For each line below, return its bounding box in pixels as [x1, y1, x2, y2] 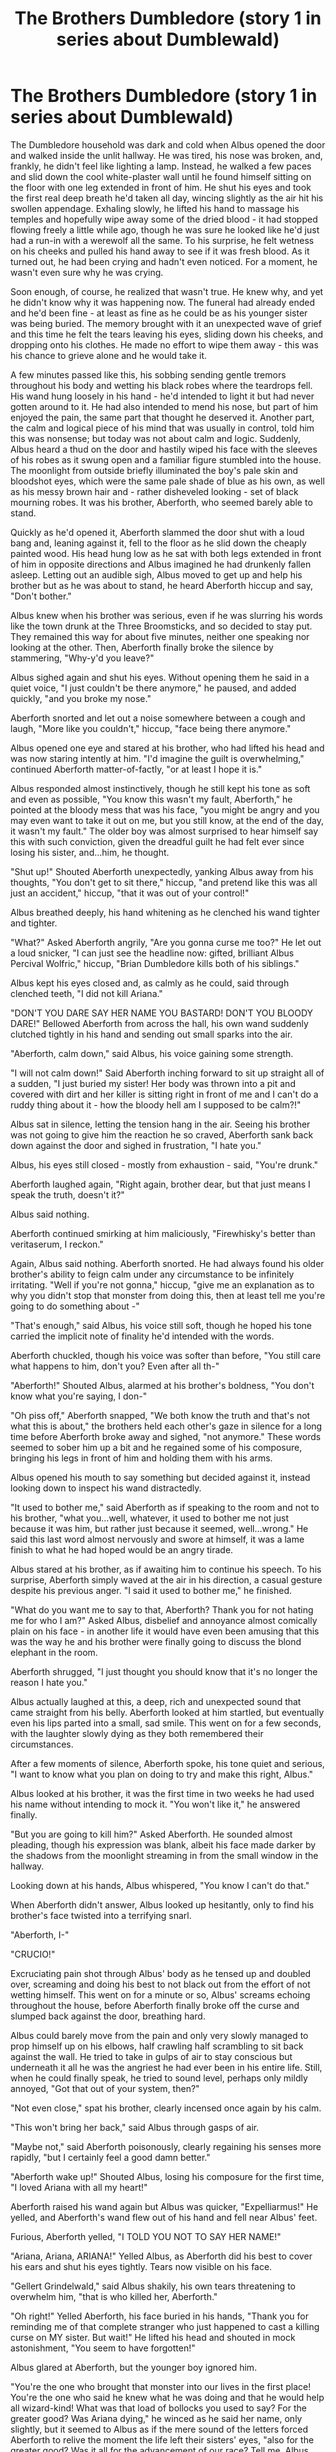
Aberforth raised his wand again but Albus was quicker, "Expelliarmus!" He [10, 2200, 319, 2212]
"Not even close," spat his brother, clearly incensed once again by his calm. [10, 2102, 322, 2114]
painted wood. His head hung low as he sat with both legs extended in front [10, 547, 322, 559]
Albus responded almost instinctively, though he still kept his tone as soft [10, 782, 311, 794]
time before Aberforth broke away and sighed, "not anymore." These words [10, 1430, 322, 1442]
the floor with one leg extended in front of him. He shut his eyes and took [10, 181, 312, 193]
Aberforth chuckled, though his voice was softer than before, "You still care [10, 1349, 322, 1361]
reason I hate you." [10, 1676, 88, 1688]
